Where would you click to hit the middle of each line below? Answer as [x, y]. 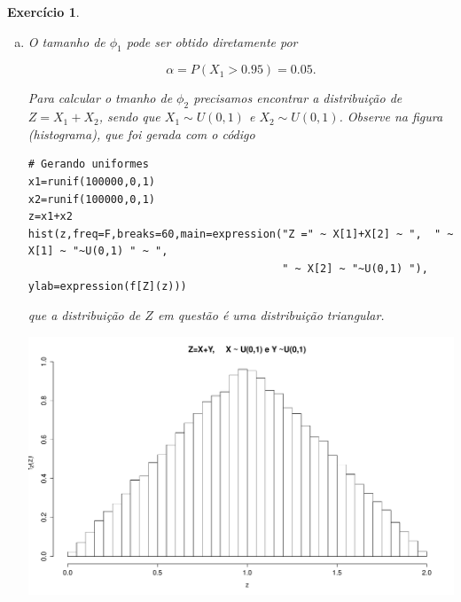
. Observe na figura [391, 117]
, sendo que [129, 117]
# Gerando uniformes [88, 164]
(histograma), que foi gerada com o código [141, 133]
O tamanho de [66, 41]
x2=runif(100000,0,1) [91, 199]
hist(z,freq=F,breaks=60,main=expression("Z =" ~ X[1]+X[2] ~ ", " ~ [241, 234]
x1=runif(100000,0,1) [91, 181]
